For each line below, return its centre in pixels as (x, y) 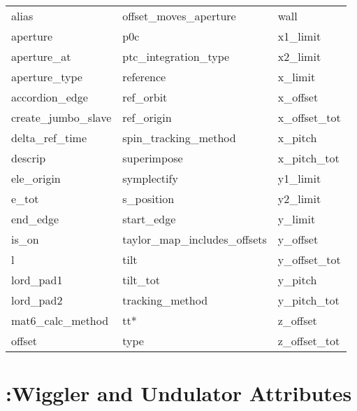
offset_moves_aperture (179, 16)
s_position (148, 198)
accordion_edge (50, 97)
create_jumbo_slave (61, 117)
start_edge (149, 219)
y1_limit (299, 178)
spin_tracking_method (179, 138)
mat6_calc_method (60, 320)
